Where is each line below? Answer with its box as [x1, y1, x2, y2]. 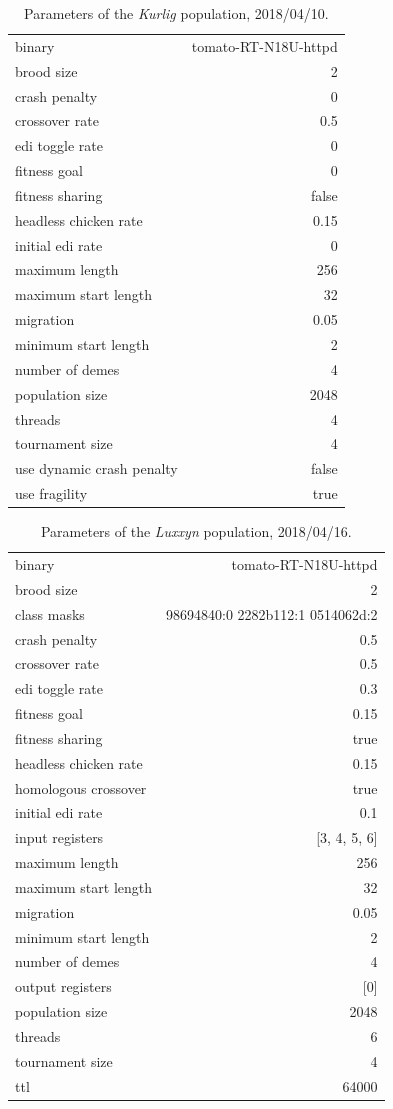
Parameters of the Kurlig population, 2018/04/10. [24, 3, 329, 23]
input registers [15, 827, 104, 848]
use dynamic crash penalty [15, 458, 178, 479]
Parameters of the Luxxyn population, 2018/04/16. [40, 521, 352, 542]
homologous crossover [15, 777, 147, 798]
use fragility [15, 483, 88, 504]
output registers [15, 976, 112, 997]
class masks [15, 603, 85, 624]
